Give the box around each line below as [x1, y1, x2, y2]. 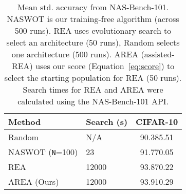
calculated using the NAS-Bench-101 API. [17, 95, 169, 107]
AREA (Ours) [8, 176, 59, 187]
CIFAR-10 [136, 116, 178, 127]
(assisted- [141, 48, 175, 60]
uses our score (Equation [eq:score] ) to [35, 60, 175, 72]
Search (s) [86, 116, 128, 127]
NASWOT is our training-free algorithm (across [7, 13, 179, 25]
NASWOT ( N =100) [8, 146, 78, 158]
